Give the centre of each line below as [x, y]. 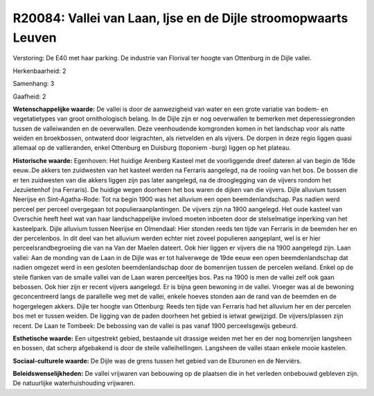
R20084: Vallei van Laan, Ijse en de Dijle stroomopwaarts [180, 18]
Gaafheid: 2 [29, 96]
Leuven [35, 37]
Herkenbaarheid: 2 [39, 71]
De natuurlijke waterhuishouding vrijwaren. [74, 383]
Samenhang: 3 [34, 84]
